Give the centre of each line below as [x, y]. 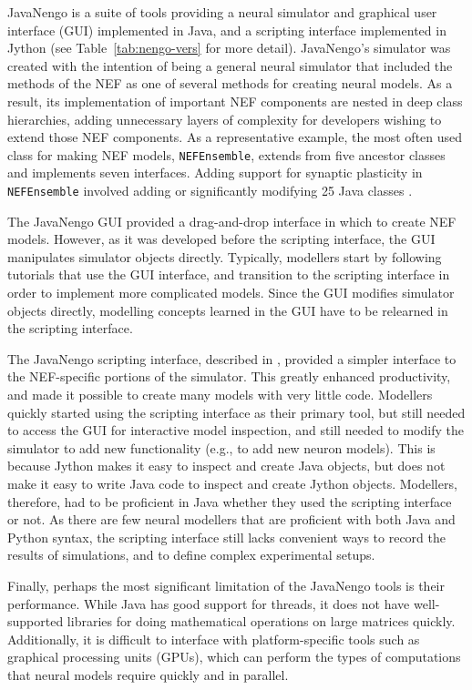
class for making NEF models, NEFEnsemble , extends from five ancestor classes [226, 154]
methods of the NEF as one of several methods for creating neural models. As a [230, 83]
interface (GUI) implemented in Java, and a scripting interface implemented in [227, 30]
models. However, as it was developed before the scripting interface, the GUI [221, 239]
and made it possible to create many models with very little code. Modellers [220, 394]
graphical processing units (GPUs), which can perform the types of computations [234, 657]
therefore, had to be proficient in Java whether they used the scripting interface [230, 501]
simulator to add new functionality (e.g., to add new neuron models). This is [221, 447]
